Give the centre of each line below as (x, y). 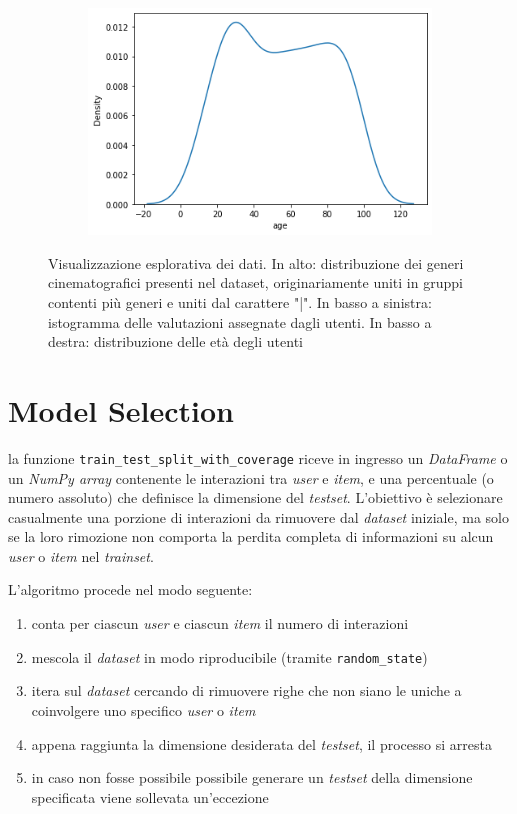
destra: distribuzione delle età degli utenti (175, 341)
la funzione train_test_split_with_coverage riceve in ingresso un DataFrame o (258, 457)
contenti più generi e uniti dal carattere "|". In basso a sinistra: (240, 301)
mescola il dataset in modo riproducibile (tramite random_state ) (229, 656)
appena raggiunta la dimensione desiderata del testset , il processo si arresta (261, 743)
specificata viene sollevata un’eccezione (150, 796)
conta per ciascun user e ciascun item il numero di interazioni (220, 623)
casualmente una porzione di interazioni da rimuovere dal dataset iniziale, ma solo (258, 516)
